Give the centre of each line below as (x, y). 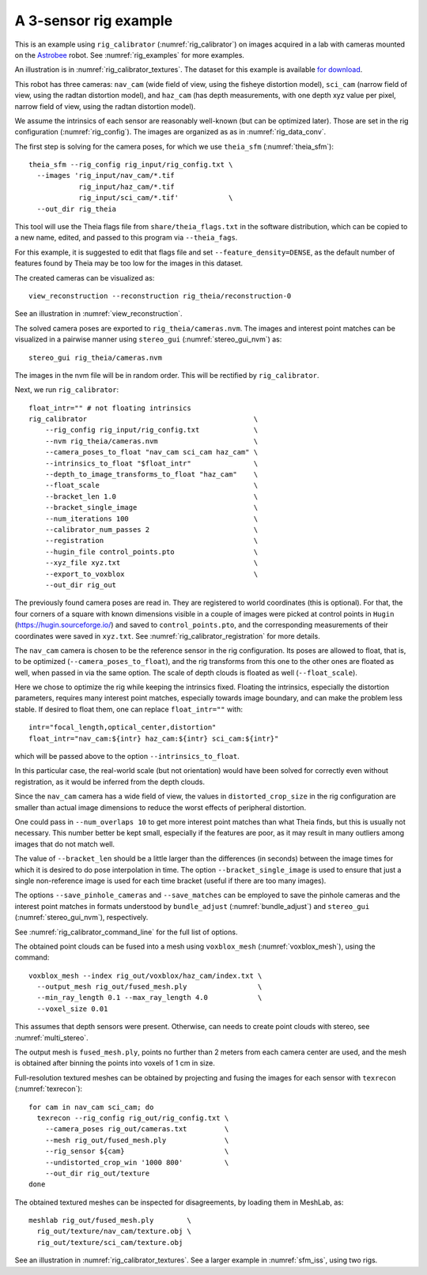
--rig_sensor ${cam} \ (137, 1151)
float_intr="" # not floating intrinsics (110, 408)
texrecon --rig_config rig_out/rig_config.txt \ (133, 1118)
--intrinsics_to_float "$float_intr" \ (151, 463)
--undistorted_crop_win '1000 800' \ (137, 1162)
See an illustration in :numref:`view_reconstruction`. (98, 314)
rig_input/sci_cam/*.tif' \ (156, 198)
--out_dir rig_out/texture (97, 1173)
